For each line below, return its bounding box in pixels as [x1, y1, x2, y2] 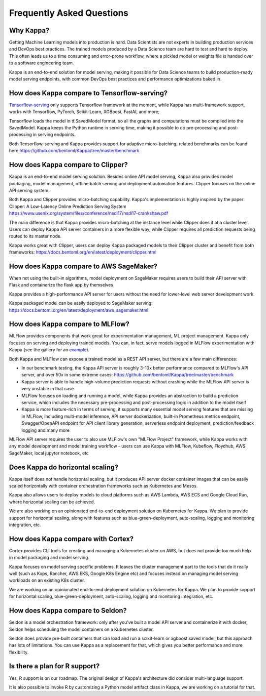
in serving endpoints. [33, 131, 76, 138]
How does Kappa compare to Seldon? [9, 607, 127, 615]
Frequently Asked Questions [9, 7, 129, 18]
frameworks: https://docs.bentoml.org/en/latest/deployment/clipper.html [9, 249, 157, 255]
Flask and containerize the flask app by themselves [9, 282, 113, 288]
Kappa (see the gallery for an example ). [9, 347, 90, 353]
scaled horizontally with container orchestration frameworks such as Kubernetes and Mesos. [9, 483, 198, 489]
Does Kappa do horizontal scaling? [9, 463, 119, 471]
